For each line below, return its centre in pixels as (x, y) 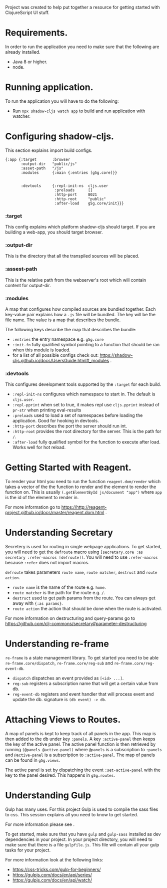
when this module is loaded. (41, 350)
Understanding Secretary (59, 533)
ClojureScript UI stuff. (27, 13)
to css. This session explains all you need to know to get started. (72, 814)
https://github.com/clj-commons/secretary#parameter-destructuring (76, 624)
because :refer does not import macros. (47, 563)
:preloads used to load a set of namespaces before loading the (77, 415)
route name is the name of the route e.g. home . (59, 587)
